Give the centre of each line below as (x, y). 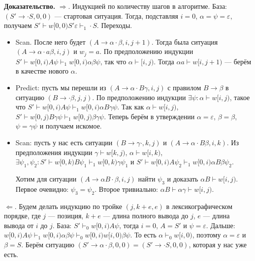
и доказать (183, 178)
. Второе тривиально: (126, 189)
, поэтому (207, 235)
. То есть (143, 235)
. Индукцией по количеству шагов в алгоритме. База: (148, 6)
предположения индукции (54, 152)
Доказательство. (30, 6)
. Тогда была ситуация (185, 41)
